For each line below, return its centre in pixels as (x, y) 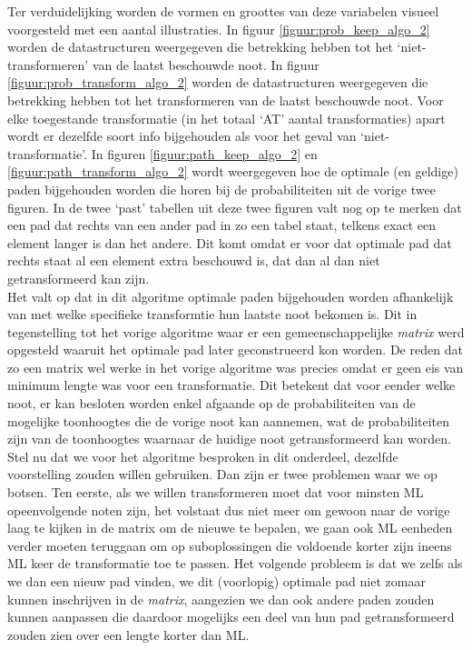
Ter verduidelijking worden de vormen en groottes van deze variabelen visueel (223, 11)
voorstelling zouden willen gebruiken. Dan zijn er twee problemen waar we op (222, 474)
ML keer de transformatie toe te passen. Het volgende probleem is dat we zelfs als (235, 563)
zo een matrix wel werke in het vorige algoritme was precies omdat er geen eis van (236, 367)
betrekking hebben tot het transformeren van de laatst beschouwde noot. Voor (226, 100)
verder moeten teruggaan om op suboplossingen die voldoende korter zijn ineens (230, 545)
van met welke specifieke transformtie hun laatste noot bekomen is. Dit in (212, 314)
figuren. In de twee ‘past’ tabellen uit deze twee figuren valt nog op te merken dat (235, 207)
